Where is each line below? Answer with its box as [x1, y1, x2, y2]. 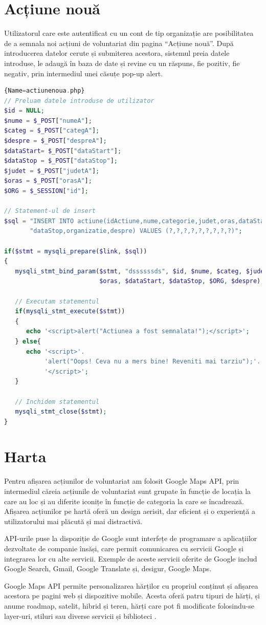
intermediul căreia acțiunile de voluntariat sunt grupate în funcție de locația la [4, 486, 251, 496]
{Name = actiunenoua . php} [4, 87, 85, 95]
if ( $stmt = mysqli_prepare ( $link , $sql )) [4, 247, 147, 255]
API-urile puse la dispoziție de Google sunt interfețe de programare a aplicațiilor [4, 533, 257, 544]
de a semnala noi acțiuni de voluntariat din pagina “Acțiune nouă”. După [4, 37, 234, 48]
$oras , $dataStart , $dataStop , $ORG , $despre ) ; [99, 277, 264, 285]
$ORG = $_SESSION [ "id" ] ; [4, 187, 88, 195]
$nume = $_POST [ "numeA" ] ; [4, 117, 92, 124]
